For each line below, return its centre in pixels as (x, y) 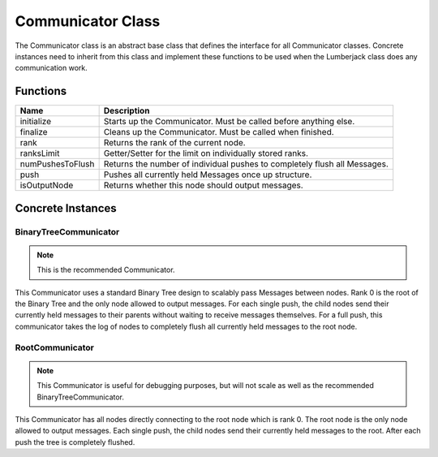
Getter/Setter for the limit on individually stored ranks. (206, 153)
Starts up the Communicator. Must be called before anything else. (229, 122)
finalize (34, 132)
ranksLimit (40, 153)
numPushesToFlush (57, 164)
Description (127, 111)
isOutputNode (47, 185)
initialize (36, 122)
